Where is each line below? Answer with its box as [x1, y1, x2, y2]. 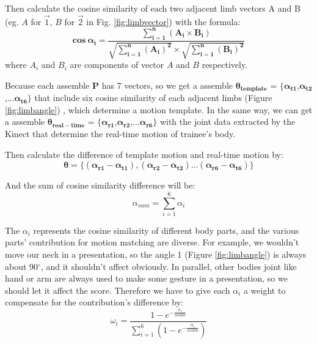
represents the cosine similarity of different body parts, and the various [33, 223, 299, 236]
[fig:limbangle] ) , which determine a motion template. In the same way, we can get [5, 103, 313, 116]
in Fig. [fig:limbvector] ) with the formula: [86, 15, 241, 28]
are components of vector [70, 58, 164, 71]
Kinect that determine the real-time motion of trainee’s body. [5, 127, 236, 140]
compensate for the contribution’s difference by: [5, 296, 183, 308]
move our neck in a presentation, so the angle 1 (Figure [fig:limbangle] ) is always [5, 248, 307, 261]
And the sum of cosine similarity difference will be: [5, 179, 195, 192]
